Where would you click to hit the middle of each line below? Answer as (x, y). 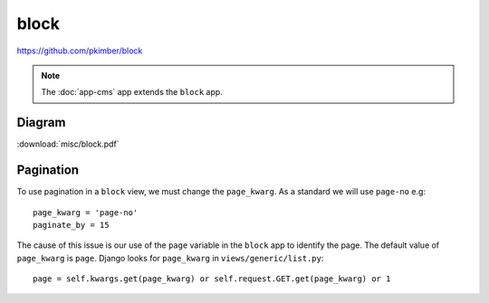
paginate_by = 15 (71, 225)
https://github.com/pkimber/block (80, 51)
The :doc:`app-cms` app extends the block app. (132, 92)
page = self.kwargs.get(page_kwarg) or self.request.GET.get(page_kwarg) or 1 (212, 279)
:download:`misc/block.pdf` (68, 144)
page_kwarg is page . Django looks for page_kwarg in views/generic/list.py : (170, 258)
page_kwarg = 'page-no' (86, 212)
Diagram (41, 123)
